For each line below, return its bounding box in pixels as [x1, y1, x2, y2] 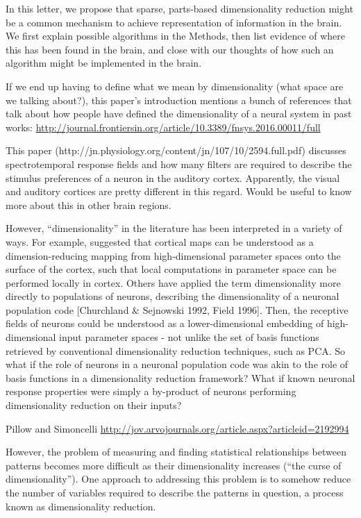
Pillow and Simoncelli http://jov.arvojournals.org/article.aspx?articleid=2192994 [6, 421, 349, 435]
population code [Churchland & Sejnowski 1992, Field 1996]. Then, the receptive [6, 302, 349, 317]
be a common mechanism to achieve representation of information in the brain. [6, 15, 342, 29]
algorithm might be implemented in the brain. [6, 56, 202, 70]
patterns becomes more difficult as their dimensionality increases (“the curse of [6, 458, 342, 472]
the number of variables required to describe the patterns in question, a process [6, 485, 344, 499]
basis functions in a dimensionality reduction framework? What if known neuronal [6, 370, 355, 385]
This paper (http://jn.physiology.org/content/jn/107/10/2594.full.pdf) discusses [6, 143, 346, 158]
